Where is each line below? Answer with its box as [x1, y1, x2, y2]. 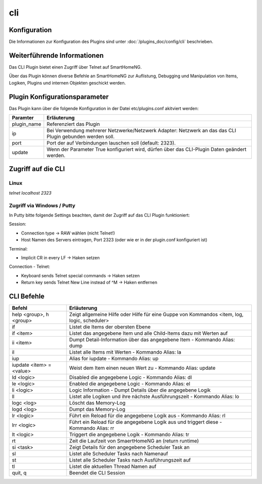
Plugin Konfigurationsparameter [9, 92, 109, 101]
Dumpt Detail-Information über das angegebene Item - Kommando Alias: [69, 336, 235, 343]
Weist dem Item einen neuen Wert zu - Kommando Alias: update [69, 364, 216, 371]
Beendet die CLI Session [69, 469, 126, 476]
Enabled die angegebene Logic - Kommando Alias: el [69, 380, 190, 387]
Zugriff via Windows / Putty [9, 202, 76, 209]
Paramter [12, 114, 34, 121]
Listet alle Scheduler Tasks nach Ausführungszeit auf [69, 456, 191, 463]
